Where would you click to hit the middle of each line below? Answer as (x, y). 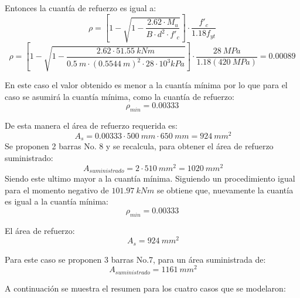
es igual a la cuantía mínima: (57, 201)
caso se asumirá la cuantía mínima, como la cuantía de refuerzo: (120, 96)
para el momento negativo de (57, 190)
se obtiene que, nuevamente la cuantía (225, 190)
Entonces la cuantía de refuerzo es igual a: (81, 8)
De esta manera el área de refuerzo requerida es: (91, 125)
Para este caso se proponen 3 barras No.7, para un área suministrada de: (135, 259)
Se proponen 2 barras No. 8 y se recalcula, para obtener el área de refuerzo (139, 146)
